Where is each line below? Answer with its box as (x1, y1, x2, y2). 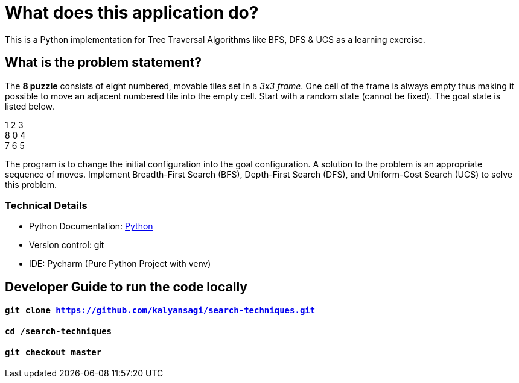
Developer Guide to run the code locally (5, 279, 247, 294)
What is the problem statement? (5, 55, 202, 70)
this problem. (5, 179, 57, 190)
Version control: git (29, 240, 104, 251)
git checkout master (5, 347, 102, 357)
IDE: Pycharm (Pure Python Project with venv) (29, 258, 211, 269)
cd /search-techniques (5, 326, 112, 336)
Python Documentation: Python (29, 221, 153, 232)
